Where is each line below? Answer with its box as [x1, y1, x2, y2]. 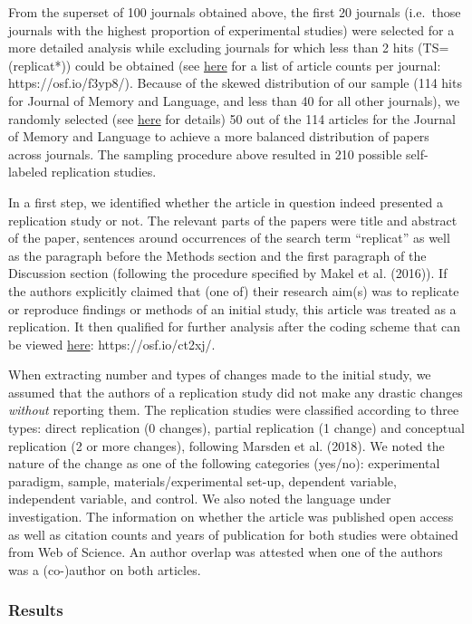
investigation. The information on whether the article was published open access [8, 507, 454, 526]
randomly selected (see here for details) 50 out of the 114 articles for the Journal [8, 109, 456, 128]
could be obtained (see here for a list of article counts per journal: [74, 55, 441, 74]
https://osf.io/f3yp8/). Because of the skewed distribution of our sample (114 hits [8, 73, 462, 92]
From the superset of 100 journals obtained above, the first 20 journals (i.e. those [8, 3, 461, 21]
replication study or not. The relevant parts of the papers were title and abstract [8, 210, 458, 229]
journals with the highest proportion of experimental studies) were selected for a [8, 20, 455, 39]
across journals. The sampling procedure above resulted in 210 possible [8, 144, 402, 163]
